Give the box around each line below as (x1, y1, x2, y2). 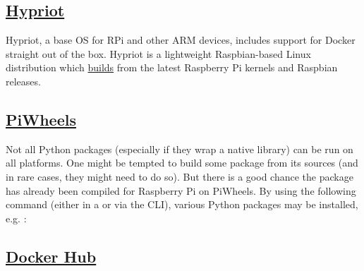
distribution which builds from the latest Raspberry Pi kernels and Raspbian (6, 60, 338, 75)
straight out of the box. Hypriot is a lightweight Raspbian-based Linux (6, 46, 311, 61)
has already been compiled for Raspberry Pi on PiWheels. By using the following (6, 183, 356, 198)
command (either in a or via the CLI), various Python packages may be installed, (6, 197, 358, 212)
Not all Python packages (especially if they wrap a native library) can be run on (6, 141, 353, 156)
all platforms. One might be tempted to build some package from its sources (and (6, 155, 358, 170)
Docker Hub (6, 245, 97, 267)
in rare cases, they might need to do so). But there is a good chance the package (6, 169, 353, 183)
